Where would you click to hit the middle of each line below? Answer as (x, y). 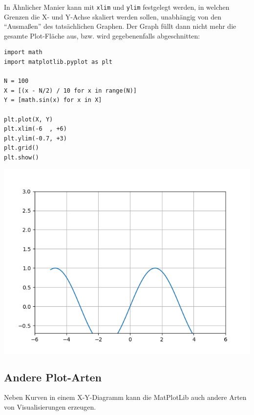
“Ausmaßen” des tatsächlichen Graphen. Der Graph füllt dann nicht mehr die (120, 26)
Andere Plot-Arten (53, 377)
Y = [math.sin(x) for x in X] (53, 100)
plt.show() (21, 157)
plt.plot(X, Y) (29, 119)
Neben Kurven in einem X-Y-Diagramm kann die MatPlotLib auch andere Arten (125, 397)
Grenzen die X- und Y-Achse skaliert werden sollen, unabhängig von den (113, 16)
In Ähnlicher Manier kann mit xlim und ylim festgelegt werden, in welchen (117, 7)
